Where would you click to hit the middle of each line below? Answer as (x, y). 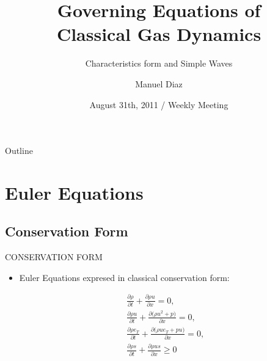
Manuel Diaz (159, 83)
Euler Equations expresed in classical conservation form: (124, 277)
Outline (19, 151)
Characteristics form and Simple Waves (159, 63)
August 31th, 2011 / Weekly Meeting (159, 104)
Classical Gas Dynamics (159, 34)
